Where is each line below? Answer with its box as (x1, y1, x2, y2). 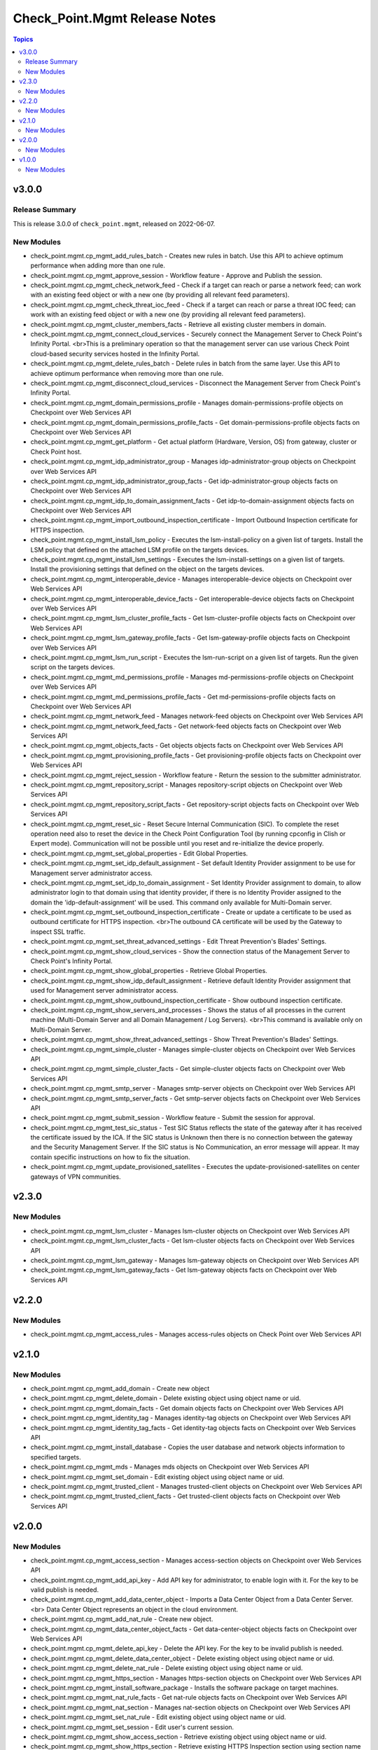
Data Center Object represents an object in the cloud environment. (46, 1605, 238, 1613)
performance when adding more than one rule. (30, 261, 166, 269)
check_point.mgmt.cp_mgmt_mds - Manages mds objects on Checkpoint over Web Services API (30, 1463, 309, 1471)
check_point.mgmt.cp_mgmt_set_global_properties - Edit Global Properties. (30, 849, 248, 857)
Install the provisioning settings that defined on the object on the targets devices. (30, 565, 265, 573)
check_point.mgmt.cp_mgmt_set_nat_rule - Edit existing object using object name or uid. (30, 1713, 286, 1721)
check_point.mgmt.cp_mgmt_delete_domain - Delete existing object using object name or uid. (30, 1394, 301, 1403)
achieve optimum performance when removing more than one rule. (30, 369, 224, 377)
